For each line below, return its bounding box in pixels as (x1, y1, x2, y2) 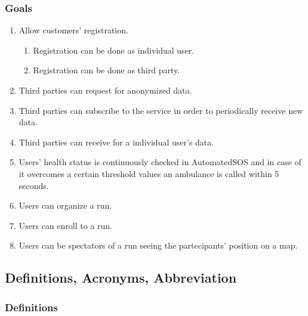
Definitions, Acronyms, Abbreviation (5, 268, 237, 287)
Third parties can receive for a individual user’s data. (19, 135, 214, 148)
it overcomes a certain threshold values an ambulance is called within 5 (19, 167, 279, 179)
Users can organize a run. (19, 199, 112, 212)
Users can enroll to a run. (19, 219, 113, 231)
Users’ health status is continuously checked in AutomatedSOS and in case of (19, 156, 301, 168)
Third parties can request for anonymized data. (19, 84, 192, 96)
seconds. (19, 179, 49, 191)
